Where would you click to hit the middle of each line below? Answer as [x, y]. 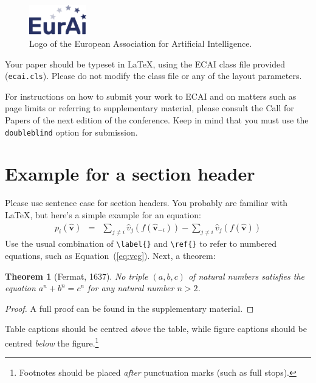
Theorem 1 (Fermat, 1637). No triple [77, 276]
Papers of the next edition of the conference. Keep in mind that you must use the [157, 120]
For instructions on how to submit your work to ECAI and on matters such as [151, 96]
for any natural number [131, 288]
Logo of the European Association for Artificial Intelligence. [141, 43]
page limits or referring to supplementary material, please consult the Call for [149, 108]
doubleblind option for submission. [71, 132]
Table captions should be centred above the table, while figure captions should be [156, 329]
